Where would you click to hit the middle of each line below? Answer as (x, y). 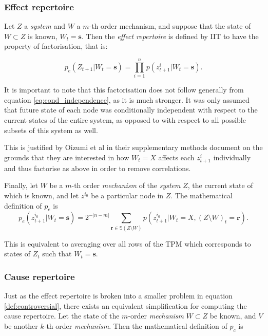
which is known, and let (42, 195)
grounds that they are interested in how (67, 157)
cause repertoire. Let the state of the (62, 316)
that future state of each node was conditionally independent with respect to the (131, 110)
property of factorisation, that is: (56, 46)
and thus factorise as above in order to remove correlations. (98, 168)
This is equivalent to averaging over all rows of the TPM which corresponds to (128, 243)
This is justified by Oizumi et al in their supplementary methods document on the (133, 147)
